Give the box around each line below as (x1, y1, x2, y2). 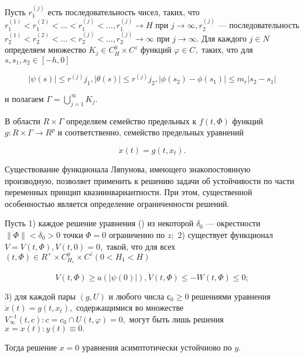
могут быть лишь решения (129, 312, 224, 325)
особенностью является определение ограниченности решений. (5, 197, 230, 209)
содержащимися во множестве (76, 301, 184, 314)
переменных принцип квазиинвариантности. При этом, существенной (5, 186, 252, 198)
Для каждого (201, 32, 247, 44)
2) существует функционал (177, 228, 273, 240)
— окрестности (206, 217, 261, 229)
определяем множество (5, 43, 86, 56)
